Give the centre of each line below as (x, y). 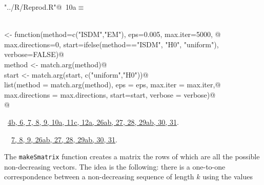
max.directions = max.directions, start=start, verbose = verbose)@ (110, 94)
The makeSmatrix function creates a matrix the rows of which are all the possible (132, 156)
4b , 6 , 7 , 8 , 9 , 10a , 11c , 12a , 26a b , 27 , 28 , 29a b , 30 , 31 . (93, 122)
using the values (228, 177)
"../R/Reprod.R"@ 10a (40, 7)
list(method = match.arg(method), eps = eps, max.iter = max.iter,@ (113, 85)
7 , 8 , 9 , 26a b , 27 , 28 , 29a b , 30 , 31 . (64, 139)
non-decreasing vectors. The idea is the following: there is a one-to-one (115, 166)
